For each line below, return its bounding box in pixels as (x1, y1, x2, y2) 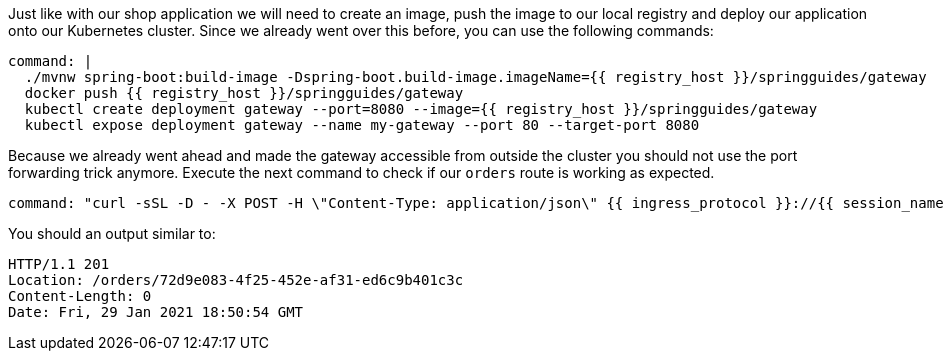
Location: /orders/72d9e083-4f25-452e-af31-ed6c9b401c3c (8, 272, 464, 288)
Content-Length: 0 (8, 288, 152, 304)
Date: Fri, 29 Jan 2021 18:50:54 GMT (8, 304, 304, 320)
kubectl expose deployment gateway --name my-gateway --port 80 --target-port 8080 (24, 117, 700, 133)
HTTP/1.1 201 (8, 256, 110, 272)
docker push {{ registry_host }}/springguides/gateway (24, 85, 464, 101)
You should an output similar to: (8, 225, 216, 242)
